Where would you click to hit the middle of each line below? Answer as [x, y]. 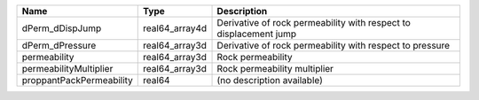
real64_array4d [175, 28]
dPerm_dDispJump [62, 28]
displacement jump [257, 34]
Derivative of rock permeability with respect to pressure [334, 46]
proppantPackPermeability [77, 80]
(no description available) [270, 80]
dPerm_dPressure [59, 46]
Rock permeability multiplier [275, 69]
